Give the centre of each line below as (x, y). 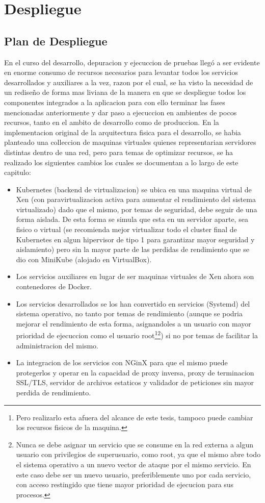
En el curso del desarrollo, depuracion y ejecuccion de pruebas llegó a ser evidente (132, 62)
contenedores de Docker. (54, 286)
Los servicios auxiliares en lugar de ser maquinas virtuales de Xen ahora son (135, 276)
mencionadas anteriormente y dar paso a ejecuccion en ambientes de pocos (121, 112)
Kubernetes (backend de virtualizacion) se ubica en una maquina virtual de (134, 189)
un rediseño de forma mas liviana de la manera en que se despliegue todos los (125, 92)
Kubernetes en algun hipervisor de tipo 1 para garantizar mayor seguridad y (135, 239)
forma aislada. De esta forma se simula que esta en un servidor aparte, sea (132, 219)
